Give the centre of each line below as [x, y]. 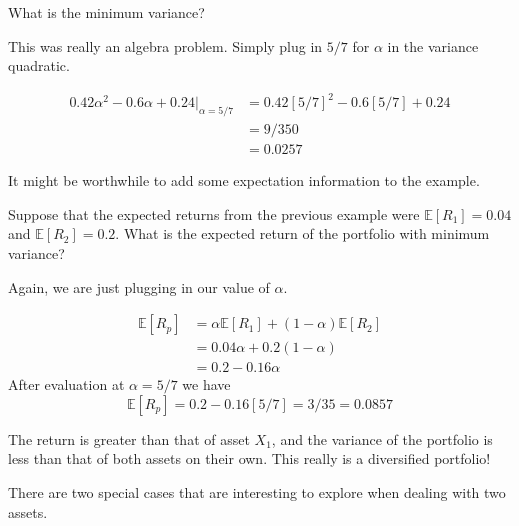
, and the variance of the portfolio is [382, 438]
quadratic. [39, 65]
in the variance [433, 45]
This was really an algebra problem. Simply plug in [165, 45]
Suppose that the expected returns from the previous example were [214, 213]
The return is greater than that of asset [129, 438]
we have [206, 384]
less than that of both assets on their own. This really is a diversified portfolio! [249, 458]
